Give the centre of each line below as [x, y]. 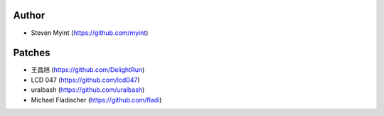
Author [29, 15]
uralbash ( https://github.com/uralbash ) [88, 90]
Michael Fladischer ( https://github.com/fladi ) [96, 100]
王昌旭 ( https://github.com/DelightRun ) [88, 70]
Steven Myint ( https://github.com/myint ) [90, 33]
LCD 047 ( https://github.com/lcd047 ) [85, 80]
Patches [32, 53]
